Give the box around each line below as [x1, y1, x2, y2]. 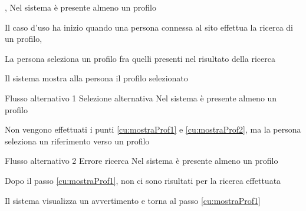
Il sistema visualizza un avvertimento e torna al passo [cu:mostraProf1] [5, 194, 261, 206]
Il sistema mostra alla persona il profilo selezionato [5, 72, 188, 84]
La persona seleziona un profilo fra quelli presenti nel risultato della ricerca [5, 52, 275, 64]
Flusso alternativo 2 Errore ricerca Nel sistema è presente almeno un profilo [5, 154, 278, 167]
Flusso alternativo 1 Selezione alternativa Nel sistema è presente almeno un [5, 91, 277, 104]
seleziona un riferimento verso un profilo [5, 134, 150, 147]
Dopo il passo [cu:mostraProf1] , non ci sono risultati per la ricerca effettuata [5, 174, 281, 186]
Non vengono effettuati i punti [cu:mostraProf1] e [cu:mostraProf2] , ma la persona [5, 123, 301, 136]
